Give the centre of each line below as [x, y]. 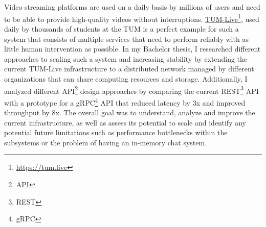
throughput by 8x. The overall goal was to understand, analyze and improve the [130, 112]
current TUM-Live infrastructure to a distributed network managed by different [129, 69]
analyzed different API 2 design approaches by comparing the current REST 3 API [131, 90]
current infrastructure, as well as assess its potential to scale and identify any [125, 122]
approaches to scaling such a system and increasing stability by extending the [126, 58]
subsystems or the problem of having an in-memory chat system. [106, 142]
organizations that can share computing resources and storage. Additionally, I [126, 79]
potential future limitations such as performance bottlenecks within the [116, 132]
